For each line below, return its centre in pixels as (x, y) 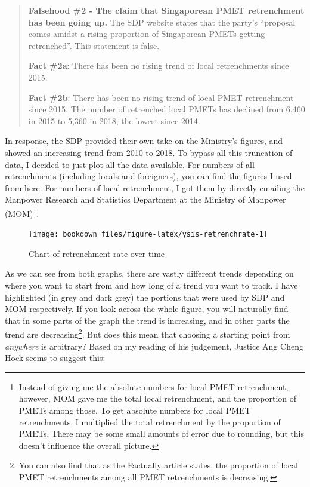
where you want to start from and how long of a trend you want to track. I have (151, 285)
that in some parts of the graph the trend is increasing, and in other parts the (147, 320)
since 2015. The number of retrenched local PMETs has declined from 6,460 (167, 109)
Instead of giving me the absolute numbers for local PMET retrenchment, (154, 386)
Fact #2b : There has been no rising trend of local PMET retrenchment (161, 97)
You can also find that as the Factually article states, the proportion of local (158, 465)
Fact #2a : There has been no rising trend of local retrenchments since (159, 65)
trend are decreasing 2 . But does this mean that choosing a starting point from (148, 333)
